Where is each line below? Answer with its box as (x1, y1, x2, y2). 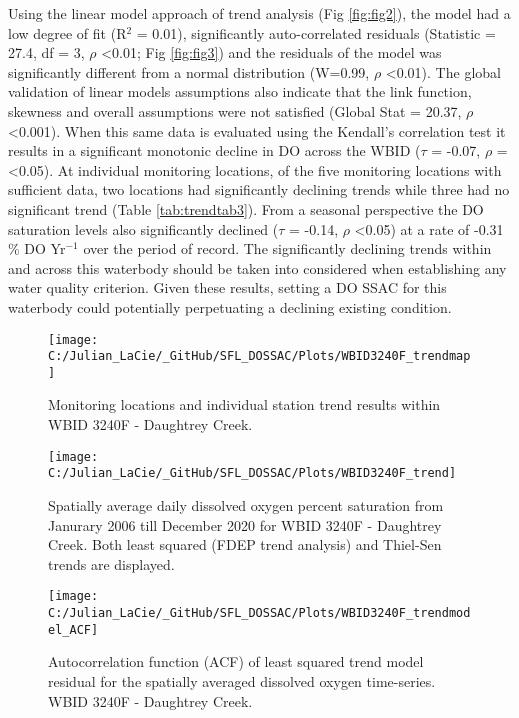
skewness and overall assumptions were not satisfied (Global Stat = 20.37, (8, 100, 462, 121)
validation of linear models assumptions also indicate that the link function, (8, 81, 472, 102)
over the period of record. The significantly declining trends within (83, 238, 492, 259)
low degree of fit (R (8, 22, 127, 43)
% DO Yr (8, 238, 66, 259)
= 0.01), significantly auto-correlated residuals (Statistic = (136, 22, 496, 43)
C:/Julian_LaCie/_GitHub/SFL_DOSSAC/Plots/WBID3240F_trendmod (48, 606, 471, 620)
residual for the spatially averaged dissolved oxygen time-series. (48, 670, 436, 691)
